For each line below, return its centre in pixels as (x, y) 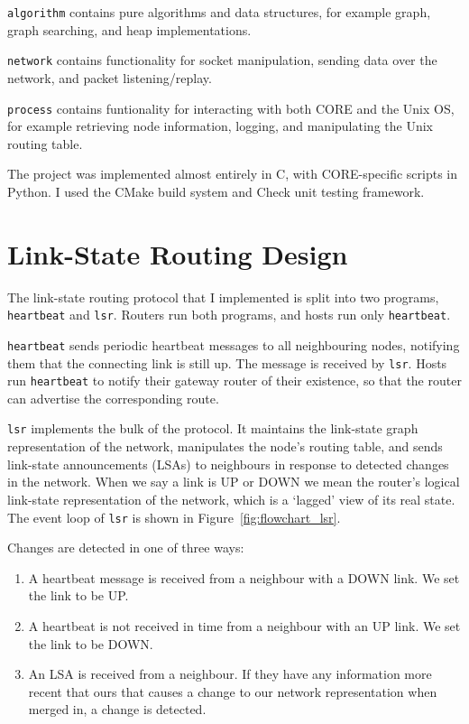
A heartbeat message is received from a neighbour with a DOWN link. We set (244, 577)
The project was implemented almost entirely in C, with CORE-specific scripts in (233, 174)
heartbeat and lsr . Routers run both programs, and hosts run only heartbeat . (229, 315)
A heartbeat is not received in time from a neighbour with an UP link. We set (244, 625)
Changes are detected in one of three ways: (126, 548)
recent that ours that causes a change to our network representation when (233, 691)
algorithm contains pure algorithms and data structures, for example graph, (219, 12)
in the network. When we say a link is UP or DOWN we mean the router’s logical (234, 482)
